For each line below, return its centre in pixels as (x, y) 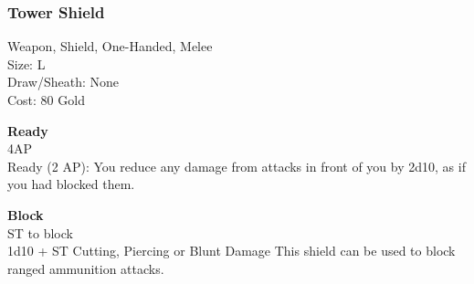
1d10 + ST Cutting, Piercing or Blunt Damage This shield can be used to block (232, 251)
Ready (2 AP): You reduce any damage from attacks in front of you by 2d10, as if (237, 166)
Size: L (26, 63)
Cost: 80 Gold (46, 100)
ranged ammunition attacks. (86, 268)
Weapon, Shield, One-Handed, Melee (110, 46)
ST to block (40, 232)
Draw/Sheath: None (63, 82)
